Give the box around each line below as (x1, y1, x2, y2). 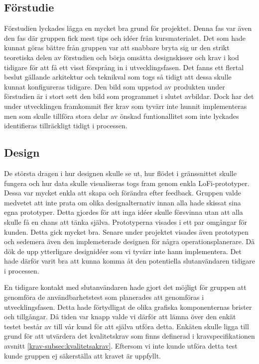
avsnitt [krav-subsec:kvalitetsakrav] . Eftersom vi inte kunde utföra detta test (4, 341, 238, 351)
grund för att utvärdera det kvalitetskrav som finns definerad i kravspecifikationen (4, 331, 255, 341)
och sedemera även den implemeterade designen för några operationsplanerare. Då (4, 236, 255, 247)
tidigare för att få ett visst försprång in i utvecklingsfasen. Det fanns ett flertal (4, 62, 244, 72)
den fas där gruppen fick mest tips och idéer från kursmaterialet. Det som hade (4, 32, 246, 43)
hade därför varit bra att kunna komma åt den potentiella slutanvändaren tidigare (4, 256, 255, 266)
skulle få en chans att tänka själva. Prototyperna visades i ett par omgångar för (4, 216, 248, 227)
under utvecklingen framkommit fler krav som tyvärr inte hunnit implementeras (4, 100, 247, 111)
